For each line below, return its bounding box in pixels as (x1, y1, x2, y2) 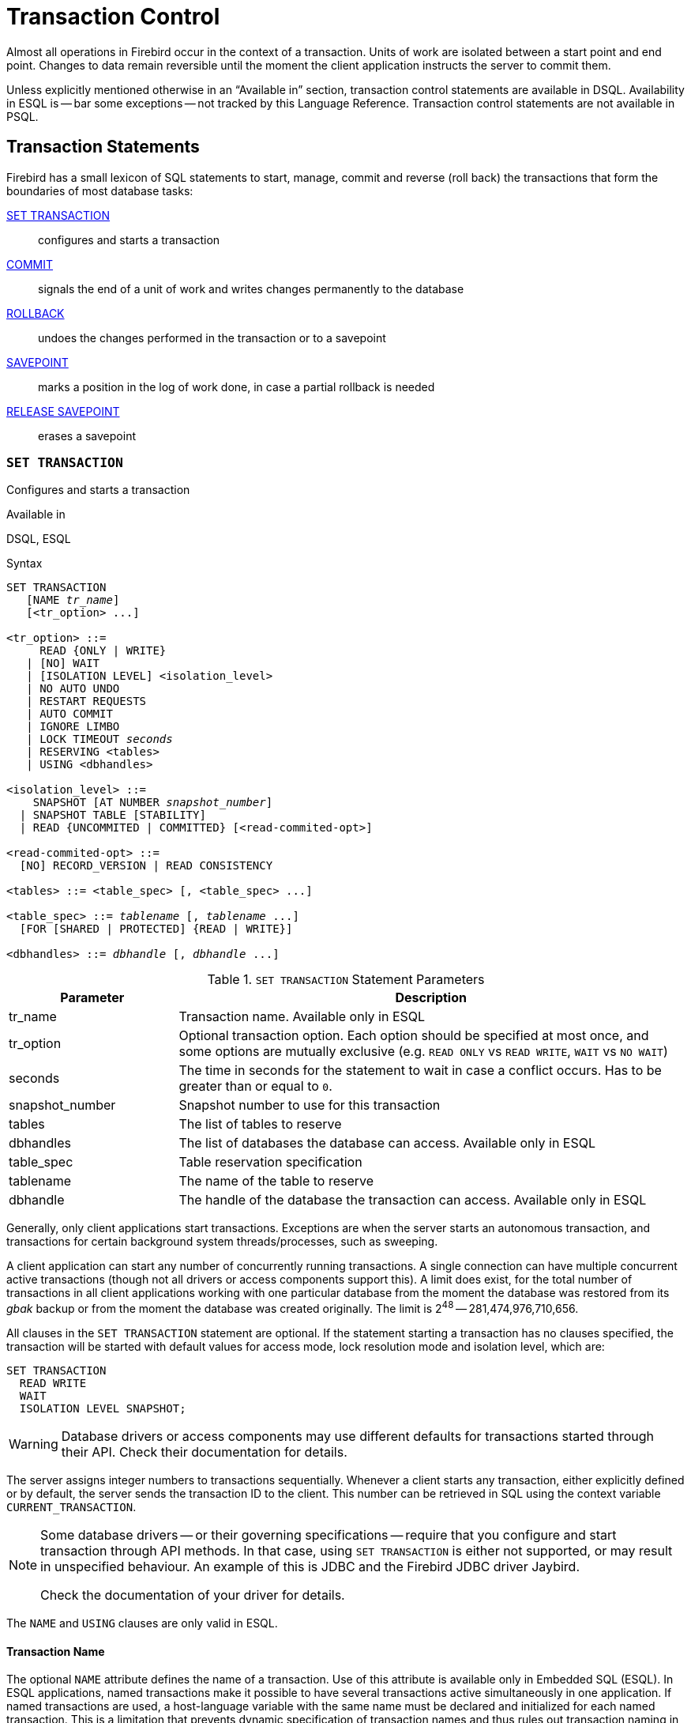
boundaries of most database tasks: (6, 183, 193, 198)
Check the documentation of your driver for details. (40, 1587, 345, 1603)
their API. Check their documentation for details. (61, 1444, 347, 1460)
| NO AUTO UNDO (26, 682, 120, 696)
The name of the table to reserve (178, 1173, 374, 1190)
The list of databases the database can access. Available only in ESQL (178, 1135, 596, 1152)
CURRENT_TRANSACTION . (6, 1500, 137, 1514)
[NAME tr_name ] (26, 594, 120, 607)
